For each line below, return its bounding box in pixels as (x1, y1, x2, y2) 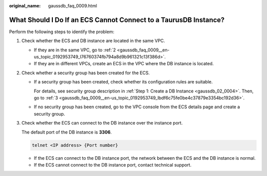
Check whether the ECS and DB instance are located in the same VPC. (21, 38, 165, 44)
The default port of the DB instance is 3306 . (21, 129, 112, 135)
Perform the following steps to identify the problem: (9, 29, 115, 35)
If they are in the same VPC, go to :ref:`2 (34, 47, 116, 53)
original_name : (9, 3, 41, 8)
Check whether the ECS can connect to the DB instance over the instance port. (21, 120, 183, 126)
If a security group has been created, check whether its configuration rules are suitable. (34, 79, 213, 85)
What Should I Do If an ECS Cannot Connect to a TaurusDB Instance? (9, 15, 225, 24)
